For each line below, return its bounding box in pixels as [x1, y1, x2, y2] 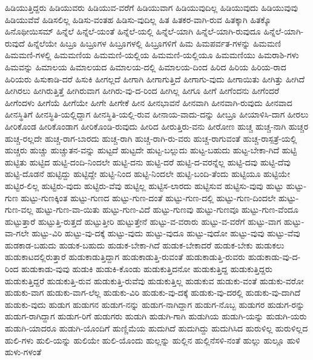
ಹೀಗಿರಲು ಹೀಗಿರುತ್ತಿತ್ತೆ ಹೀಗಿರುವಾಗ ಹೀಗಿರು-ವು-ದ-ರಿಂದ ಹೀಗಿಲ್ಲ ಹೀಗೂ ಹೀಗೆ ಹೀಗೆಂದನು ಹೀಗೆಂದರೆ [5, 84, 280, 97]
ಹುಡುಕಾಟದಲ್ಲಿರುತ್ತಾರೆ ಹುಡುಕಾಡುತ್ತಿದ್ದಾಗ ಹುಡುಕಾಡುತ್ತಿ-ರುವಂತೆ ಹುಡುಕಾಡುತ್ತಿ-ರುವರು [5, 250, 246, 263]
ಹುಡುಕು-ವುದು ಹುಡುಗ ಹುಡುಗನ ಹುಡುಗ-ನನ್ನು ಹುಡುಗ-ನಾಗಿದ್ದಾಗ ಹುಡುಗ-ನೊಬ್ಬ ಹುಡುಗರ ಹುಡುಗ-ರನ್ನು [5, 298, 305, 310]
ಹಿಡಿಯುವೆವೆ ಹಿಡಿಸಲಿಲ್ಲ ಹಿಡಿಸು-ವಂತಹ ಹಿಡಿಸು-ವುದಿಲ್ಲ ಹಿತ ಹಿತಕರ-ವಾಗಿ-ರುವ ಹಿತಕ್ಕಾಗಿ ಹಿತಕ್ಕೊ [5, 13, 271, 25]
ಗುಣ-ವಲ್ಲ [5, 203, 33, 216]
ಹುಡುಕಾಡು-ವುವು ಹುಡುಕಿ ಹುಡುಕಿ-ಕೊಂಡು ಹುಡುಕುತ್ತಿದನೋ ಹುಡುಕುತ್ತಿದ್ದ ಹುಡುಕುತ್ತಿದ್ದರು [21, 262, 272, 275]
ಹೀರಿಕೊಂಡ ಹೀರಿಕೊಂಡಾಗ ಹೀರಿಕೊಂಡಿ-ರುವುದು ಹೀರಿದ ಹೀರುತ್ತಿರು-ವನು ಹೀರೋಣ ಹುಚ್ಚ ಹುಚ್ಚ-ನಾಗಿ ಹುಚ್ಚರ [5, 119, 309, 132]
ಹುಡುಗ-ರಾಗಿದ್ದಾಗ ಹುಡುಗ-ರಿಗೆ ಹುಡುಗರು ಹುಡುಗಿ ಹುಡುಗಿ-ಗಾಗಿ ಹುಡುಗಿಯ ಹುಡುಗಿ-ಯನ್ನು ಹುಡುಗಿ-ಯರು [5, 310, 307, 322]
